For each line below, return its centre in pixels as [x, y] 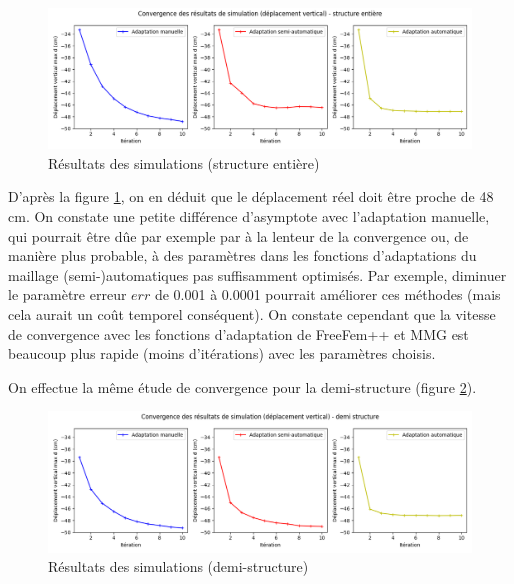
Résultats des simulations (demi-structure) [178, 566]
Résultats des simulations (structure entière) [184, 162]
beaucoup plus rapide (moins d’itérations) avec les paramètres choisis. [222, 353]
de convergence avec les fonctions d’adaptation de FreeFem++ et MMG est [238, 333]
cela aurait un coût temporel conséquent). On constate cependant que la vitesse [252, 313]
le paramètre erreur [67, 294]
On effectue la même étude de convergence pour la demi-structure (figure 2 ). [242, 386]
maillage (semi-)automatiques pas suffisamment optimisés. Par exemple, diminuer [257, 274]
